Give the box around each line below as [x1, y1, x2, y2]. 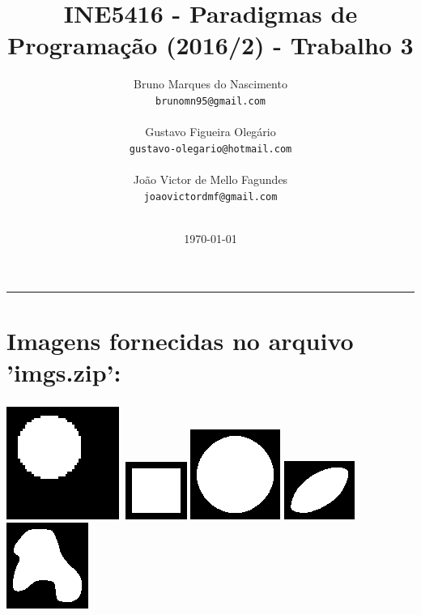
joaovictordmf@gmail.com [143, 190, 278, 203]
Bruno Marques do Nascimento [134, 75, 287, 92]
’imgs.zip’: [6, 355, 121, 388]
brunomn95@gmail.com [155, 95, 266, 107]
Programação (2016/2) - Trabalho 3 [7, 28, 414, 62]
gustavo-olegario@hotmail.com [129, 143, 292, 155]
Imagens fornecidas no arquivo [6, 323, 354, 357]
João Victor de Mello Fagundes [133, 171, 288, 187]
